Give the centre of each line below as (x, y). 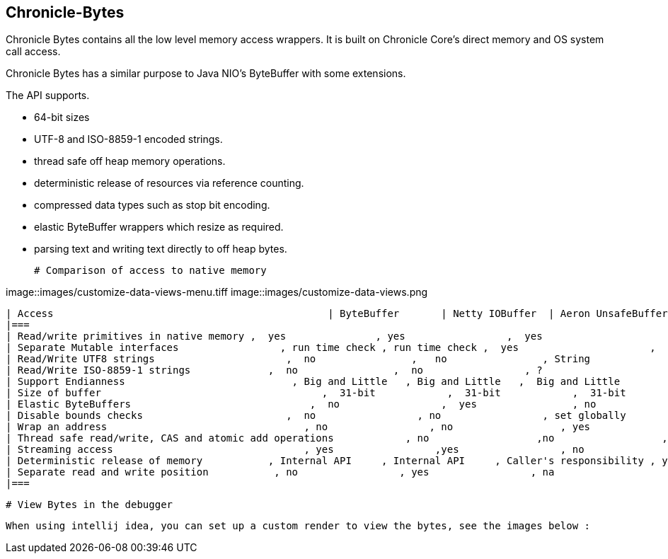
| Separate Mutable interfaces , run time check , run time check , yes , (331, 348)
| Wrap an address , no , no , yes (298, 427)
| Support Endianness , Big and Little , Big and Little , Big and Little (313, 382)
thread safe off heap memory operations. (130, 161)
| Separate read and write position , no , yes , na (280, 472)
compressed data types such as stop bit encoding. (152, 205)
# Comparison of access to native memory (150, 271)
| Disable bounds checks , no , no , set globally (316, 416)
